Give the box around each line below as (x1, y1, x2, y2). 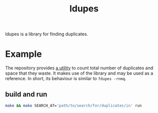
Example (5, 48, 42, 60)
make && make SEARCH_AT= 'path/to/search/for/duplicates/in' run (5, 103, 142, 108)
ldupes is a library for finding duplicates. (5, 31, 88, 37)
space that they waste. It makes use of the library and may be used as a (5, 70, 153, 76)
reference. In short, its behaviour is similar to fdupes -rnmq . (5, 76, 126, 82)
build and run (5, 90, 47, 99)
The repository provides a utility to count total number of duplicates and (5, 65, 153, 71)
